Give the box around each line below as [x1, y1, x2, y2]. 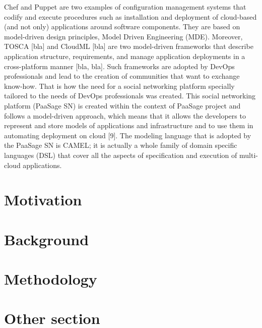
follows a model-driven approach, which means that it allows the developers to [4, 110, 246, 121]
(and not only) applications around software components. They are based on [4, 21, 240, 32]
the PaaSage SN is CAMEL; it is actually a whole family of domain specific [4, 140, 237, 150]
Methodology [4, 268, 97, 289]
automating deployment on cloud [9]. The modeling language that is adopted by [4, 130, 251, 140]
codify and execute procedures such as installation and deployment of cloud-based [4, 11, 257, 22]
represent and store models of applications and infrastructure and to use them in [4, 120, 253, 131]
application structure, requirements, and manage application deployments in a [4, 50, 245, 61]
